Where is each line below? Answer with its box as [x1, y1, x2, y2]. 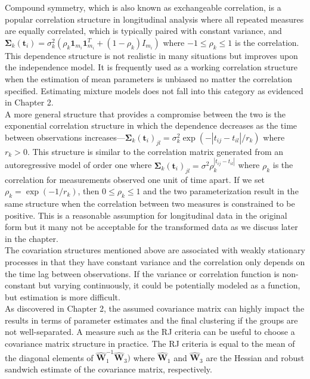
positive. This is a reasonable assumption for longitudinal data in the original [5, 209, 287, 221]
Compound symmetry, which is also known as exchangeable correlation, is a [5, 1, 281, 13]
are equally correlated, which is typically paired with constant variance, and [5, 24, 282, 37]
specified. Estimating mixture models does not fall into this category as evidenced [5, 84, 303, 97]
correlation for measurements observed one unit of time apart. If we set [5, 173, 265, 185]
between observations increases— [5, 131, 125, 143]
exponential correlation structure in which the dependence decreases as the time [5, 119, 297, 132]
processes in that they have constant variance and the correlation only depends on [5, 255, 305, 268]
